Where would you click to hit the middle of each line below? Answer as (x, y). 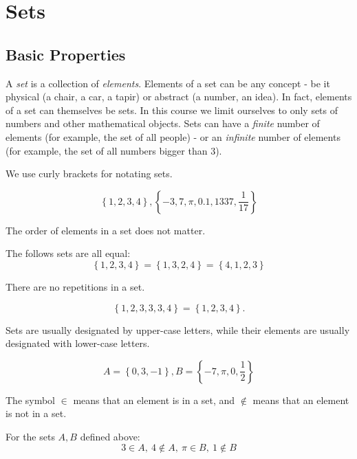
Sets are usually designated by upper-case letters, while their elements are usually (178, 329)
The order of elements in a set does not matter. (106, 230)
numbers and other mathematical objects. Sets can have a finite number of (163, 123)
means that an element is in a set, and (154, 400)
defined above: (110, 436)
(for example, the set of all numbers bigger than (107, 150)
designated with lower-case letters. (78, 343)
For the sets (30, 436)
